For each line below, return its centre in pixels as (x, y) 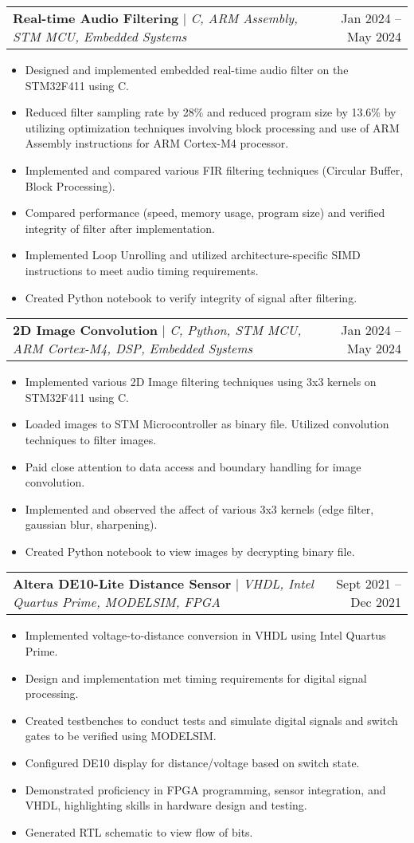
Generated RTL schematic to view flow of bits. (139, 831)
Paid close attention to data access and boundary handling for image (193, 466)
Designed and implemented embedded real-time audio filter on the (187, 69)
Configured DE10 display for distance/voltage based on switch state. (192, 763)
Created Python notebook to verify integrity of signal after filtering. (191, 297)
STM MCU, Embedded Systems (100, 36)
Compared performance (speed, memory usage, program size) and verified (205, 213)
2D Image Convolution (86, 330)
